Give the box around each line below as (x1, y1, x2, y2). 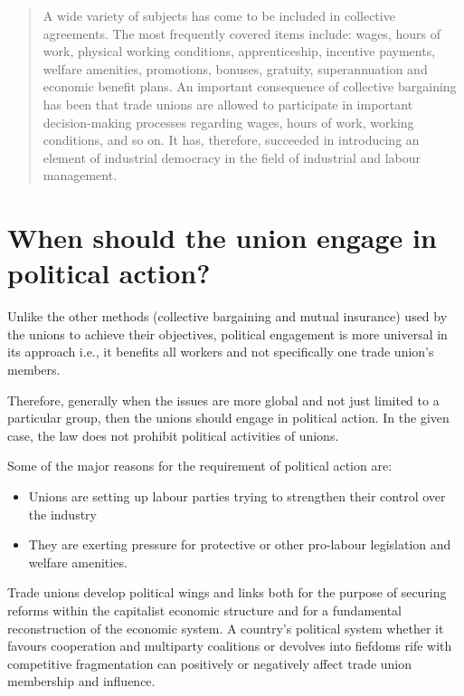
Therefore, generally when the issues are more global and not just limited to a (7, 390, 440, 409)
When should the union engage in (7, 219, 437, 256)
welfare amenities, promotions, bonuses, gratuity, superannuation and (43, 59, 428, 78)
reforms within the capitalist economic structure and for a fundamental (7, 600, 402, 619)
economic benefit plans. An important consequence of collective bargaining (43, 77, 457, 96)
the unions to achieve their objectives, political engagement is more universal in (7, 324, 448, 343)
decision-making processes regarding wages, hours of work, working (43, 112, 414, 131)
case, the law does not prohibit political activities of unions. (7, 425, 339, 444)
